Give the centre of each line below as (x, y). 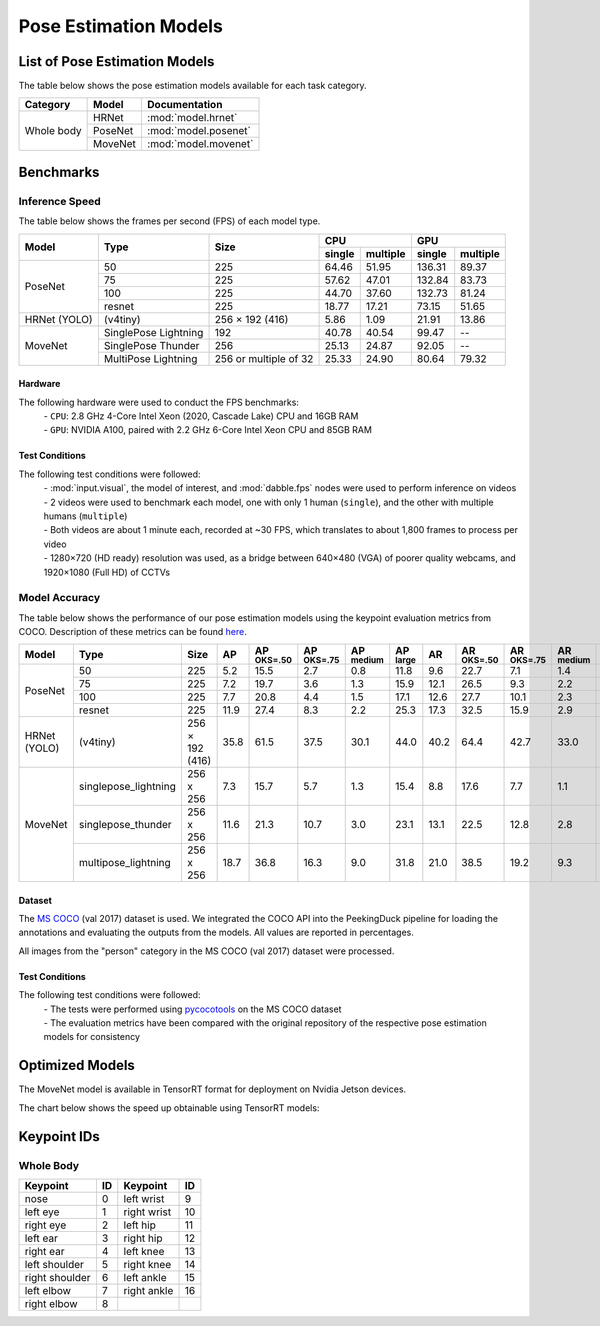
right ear (44, 1251)
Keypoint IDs (59, 1136)
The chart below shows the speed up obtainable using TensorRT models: (169, 1107)
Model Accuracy (59, 598)
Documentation (184, 105)
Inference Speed (59, 201)
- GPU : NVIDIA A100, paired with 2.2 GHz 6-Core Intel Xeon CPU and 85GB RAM (207, 430)
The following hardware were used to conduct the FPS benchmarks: (159, 402)
